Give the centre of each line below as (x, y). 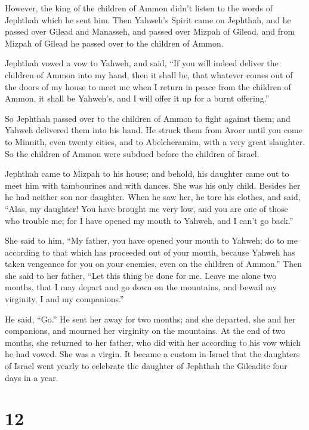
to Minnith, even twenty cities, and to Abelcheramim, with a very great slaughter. (155, 141)
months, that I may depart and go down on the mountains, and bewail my (141, 287)
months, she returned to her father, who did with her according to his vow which (153, 342)
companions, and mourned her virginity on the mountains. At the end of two (145, 331)
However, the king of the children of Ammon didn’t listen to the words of (139, 8)
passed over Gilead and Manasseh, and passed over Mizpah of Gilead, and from (150, 31)
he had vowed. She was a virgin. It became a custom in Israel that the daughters (152, 354)
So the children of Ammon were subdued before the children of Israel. (132, 153)
